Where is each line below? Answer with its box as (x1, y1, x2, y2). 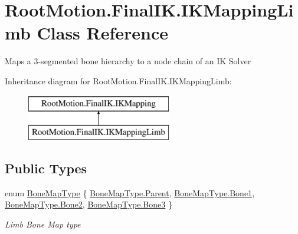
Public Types (5, 159, 87, 177)
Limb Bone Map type (5, 218, 81, 230)
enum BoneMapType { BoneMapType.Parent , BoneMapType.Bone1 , (5, 186, 255, 199)
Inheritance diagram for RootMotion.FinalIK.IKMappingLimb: (5, 74, 232, 87)
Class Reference (37, 21, 169, 45)
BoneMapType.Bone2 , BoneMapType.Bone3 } (5, 198, 172, 210)
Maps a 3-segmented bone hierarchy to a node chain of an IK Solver (5, 55, 251, 67)
